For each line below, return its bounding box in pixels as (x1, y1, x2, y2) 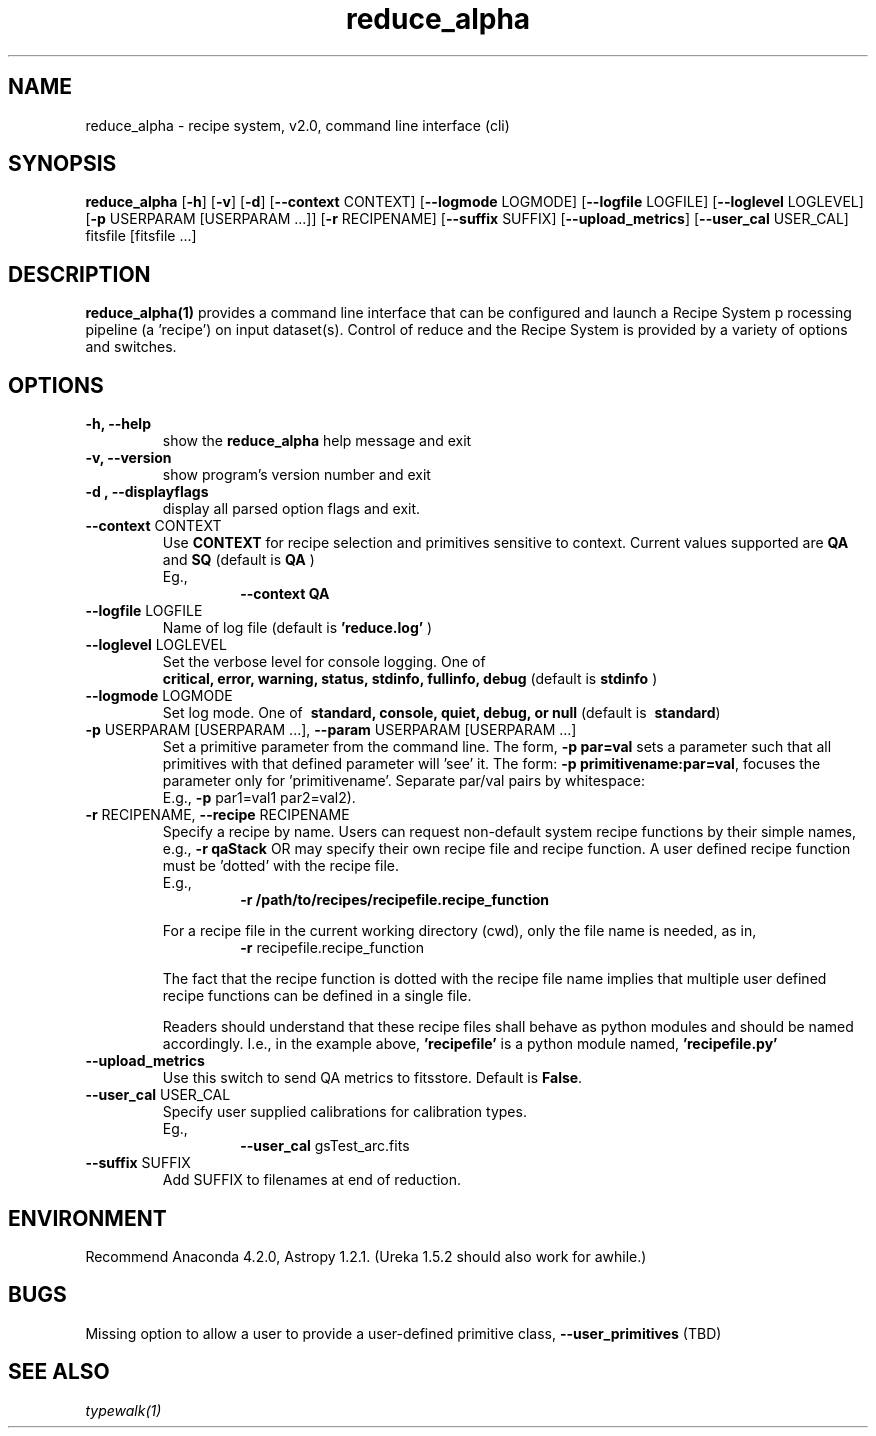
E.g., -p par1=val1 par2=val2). (162, 789, 356, 807)
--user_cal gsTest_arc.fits (240, 1137, 410, 1155)
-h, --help (85, 415, 151, 433)
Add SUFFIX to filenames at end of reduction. (162, 1171, 462, 1189)
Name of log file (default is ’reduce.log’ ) (162, 619, 433, 637)
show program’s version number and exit (162, 466, 431, 484)
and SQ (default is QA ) (162, 551, 315, 569)
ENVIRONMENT (8, 1205, 167, 1231)
